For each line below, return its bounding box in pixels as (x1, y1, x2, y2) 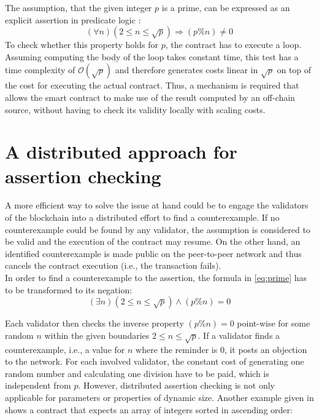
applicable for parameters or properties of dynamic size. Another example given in (5, 390, 314, 403)
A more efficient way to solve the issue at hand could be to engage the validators (5, 199, 309, 212)
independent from (5, 379, 71, 392)
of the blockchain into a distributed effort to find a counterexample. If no (5, 211, 280, 224)
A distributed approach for (5, 139, 237, 164)
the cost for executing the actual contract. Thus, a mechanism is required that (5, 79, 299, 92)
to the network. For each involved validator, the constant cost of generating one (5, 355, 304, 368)
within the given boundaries (44, 328, 150, 341)
